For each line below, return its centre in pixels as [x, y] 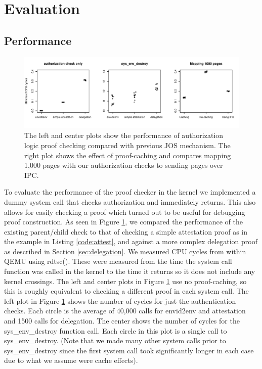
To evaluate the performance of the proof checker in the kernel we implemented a [130, 192]
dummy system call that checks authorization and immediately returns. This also [130, 201]
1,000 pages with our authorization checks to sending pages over [124, 165]
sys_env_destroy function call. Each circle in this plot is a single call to [116, 330]
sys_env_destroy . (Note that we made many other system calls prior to [115, 340]
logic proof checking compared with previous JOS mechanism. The [127, 145]
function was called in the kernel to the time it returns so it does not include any [130, 271]
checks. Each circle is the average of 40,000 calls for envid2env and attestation [125, 311]
